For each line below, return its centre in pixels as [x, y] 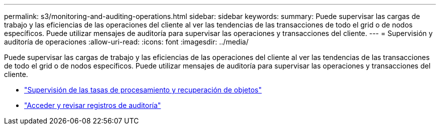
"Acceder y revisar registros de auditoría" [93, 105]
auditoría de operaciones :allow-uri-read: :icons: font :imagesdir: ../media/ [126, 42]
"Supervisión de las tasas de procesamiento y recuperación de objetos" [143, 90]
